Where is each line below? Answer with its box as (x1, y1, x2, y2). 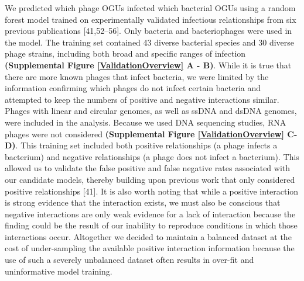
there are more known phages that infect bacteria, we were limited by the (5, 70, 269, 82)
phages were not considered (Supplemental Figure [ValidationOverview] (5, 127, 284, 140)
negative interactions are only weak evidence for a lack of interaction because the (5, 207, 296, 220)
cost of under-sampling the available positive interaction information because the (5, 242, 295, 254)
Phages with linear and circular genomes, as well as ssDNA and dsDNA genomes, (5, 105, 297, 117)
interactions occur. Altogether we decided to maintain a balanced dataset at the (5, 230, 292, 242)
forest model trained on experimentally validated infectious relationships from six (5, 13, 296, 25)
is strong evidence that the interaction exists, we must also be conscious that (5, 196, 281, 209)
